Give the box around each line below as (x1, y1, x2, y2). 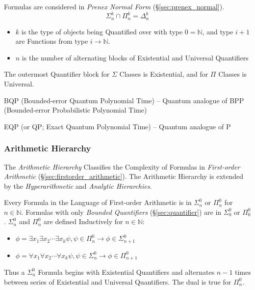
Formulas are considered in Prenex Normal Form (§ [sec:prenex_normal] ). (4, 1, 225, 11)
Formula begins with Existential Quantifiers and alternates (38, 266, 215, 277)
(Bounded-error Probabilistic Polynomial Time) (4, 105, 147, 115)
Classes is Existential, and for (119, 69, 208, 79)
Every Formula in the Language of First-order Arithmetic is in (4, 197, 192, 207)
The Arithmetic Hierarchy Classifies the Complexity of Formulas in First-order (4, 161, 240, 172)
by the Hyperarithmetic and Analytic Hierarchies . (4, 180, 152, 191)
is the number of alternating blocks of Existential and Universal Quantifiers (22, 52, 249, 62)
